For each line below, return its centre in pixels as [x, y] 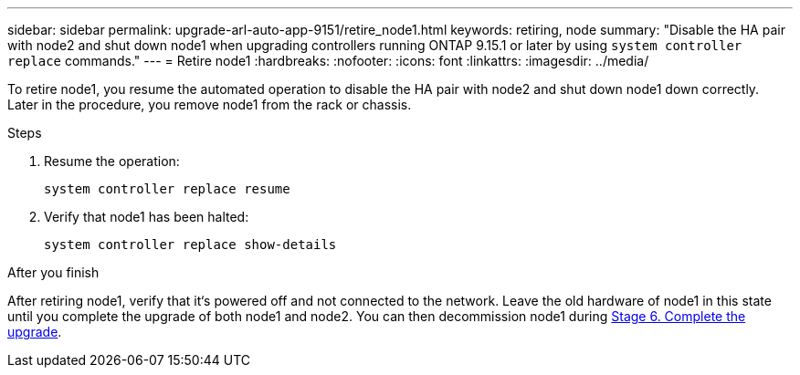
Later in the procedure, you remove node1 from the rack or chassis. [210, 104]
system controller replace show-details [190, 245]
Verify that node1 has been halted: [147, 217]
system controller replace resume [167, 189]
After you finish [53, 272]
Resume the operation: [112, 161]
